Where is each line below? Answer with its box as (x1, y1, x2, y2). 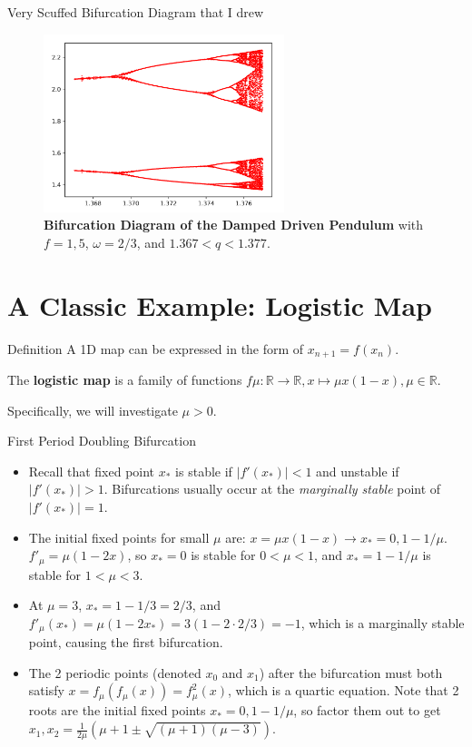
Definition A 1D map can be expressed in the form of (7, 339, 304, 358)
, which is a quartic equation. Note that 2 (228, 681, 459, 700)
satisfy (28, 681, 64, 700)
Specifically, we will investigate (7, 400, 178, 419)
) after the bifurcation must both (259, 663, 443, 682)
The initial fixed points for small (28, 527, 210, 546)
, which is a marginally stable (300, 613, 465, 632)
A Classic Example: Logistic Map (7, 286, 432, 323)
